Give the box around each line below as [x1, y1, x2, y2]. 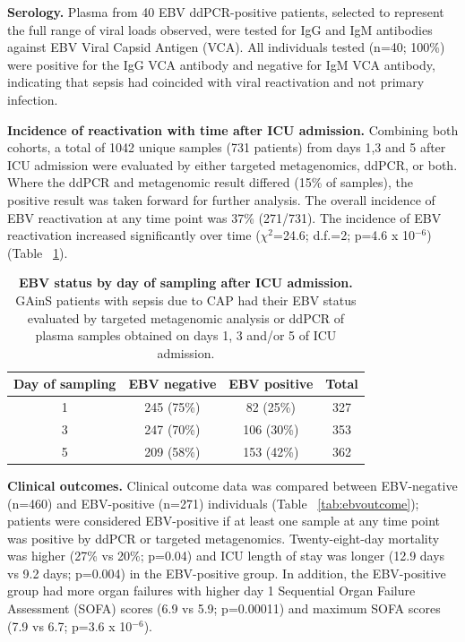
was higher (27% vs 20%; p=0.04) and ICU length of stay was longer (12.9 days [7, 546, 445, 565]
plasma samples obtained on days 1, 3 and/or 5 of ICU [35, 326, 337, 345]
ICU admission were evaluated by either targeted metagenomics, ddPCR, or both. [7, 155, 458, 174]
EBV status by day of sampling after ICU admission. [18, 273, 353, 292]
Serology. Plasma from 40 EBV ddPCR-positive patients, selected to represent [7, 3, 444, 21]
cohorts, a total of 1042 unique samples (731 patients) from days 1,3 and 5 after [7, 138, 446, 157]
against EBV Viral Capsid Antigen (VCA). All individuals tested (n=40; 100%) [7, 38, 445, 56]
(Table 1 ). [7, 243, 68, 261]
